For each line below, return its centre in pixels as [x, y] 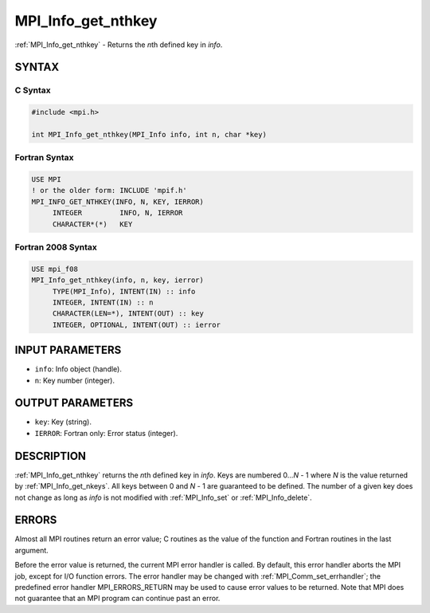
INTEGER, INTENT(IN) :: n [103, 302]
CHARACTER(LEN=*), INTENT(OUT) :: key [128, 314]
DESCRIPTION [51, 456]
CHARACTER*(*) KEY [92, 224]
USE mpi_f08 [55, 269]
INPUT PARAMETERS [68, 350]
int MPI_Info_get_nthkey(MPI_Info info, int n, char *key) [149, 134]
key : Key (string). [63, 422]
